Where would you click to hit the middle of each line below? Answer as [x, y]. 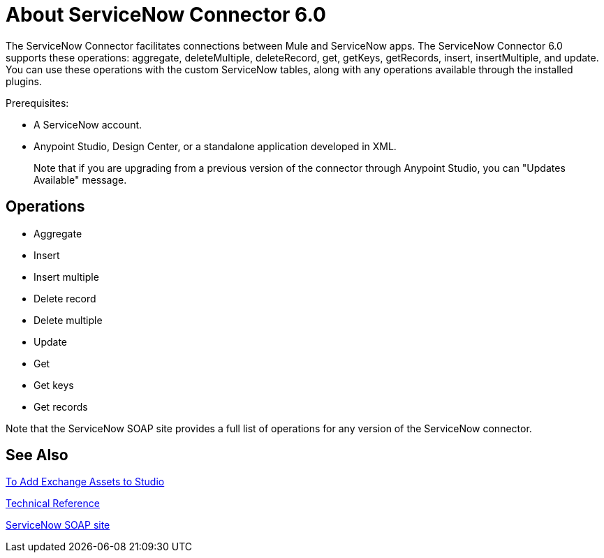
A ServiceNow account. [88, 124]
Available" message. [80, 179]
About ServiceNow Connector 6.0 [166, 15]
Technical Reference [53, 504]
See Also [37, 455]
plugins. [24, 81]
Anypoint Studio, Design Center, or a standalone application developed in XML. [215, 146]
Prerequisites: [37, 103]
